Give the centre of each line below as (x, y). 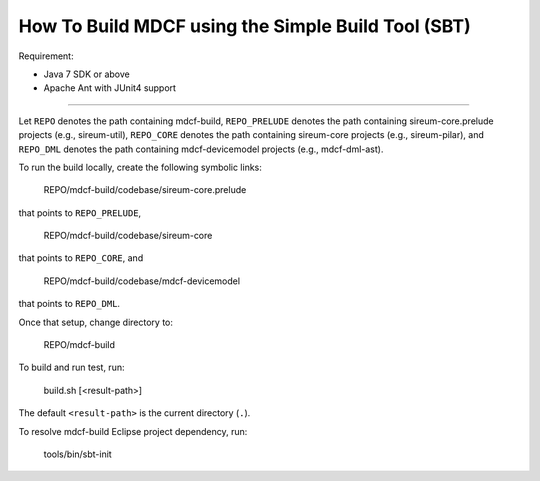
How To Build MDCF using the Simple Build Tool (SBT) (245, 26)
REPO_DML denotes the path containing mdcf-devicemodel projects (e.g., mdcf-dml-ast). (201, 149)
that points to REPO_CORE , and (81, 258)
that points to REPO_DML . (69, 304)
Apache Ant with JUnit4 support (110, 88)
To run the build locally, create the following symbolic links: (140, 167)
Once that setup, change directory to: (96, 322)
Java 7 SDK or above (86, 74)
